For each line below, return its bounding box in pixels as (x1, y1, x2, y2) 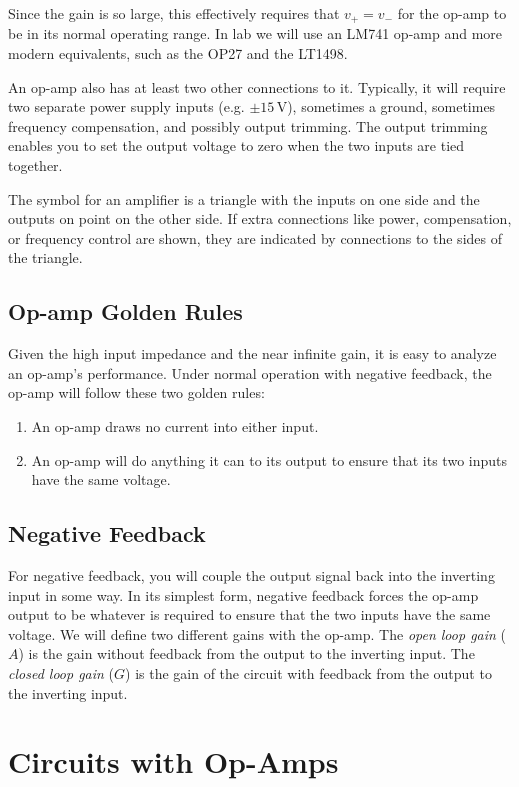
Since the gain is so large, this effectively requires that (8, 3, 340, 23)
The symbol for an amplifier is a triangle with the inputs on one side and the (8, 188, 480, 209)
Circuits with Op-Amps (8, 741, 339, 782)
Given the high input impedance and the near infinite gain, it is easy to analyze (8, 343, 497, 364)
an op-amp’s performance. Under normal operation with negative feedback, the (8, 362, 492, 383)
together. (8, 155, 63, 176)
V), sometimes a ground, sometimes (276, 96, 496, 117)
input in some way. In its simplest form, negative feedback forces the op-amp (8, 584, 479, 605)
